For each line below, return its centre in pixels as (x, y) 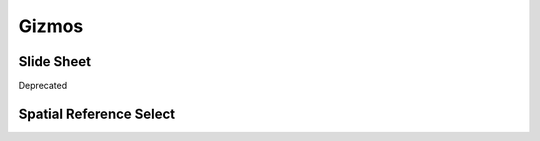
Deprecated (43, 86)
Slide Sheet (55, 61)
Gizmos (51, 26)
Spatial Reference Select (97, 113)
